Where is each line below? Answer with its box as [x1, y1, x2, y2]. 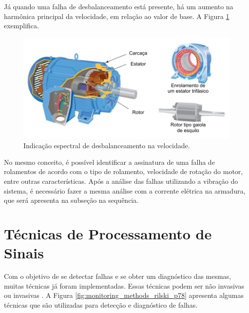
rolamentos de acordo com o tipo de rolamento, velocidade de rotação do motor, [4, 166, 243, 176]
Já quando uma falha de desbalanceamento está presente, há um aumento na [4, 1, 233, 11]
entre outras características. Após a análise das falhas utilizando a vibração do [4, 176, 238, 186]
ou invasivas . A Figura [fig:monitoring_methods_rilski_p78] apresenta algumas [4, 290, 244, 300]
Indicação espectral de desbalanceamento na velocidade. [23, 140, 190, 151]
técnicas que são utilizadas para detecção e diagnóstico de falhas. [4, 299, 198, 310]
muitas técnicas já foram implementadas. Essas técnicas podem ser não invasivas [4, 280, 244, 291]
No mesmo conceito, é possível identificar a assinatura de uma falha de [4, 156, 215, 167]
